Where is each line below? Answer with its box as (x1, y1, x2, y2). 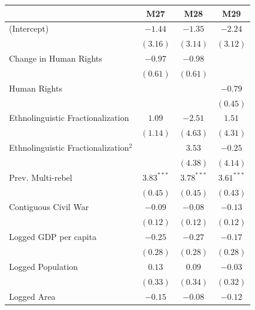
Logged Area (9, 290, 56, 302)
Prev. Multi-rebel (9, 171, 72, 183)
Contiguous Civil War (9, 200, 89, 213)
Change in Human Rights (9, 52, 102, 65)
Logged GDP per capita (9, 230, 97, 243)
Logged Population (9, 260, 78, 272)
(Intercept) (9, 22, 49, 35)
